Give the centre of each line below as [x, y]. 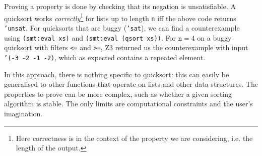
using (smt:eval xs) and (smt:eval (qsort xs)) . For [90, 37]
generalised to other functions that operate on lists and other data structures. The [131, 84]
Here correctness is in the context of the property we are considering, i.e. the [134, 138]
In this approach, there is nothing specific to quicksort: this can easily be [117, 74]
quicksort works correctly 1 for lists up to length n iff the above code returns [120, 17]
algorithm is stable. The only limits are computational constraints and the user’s [128, 104]
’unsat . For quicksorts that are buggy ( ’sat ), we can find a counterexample [122, 27]
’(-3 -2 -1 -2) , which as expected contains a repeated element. [105, 57]
